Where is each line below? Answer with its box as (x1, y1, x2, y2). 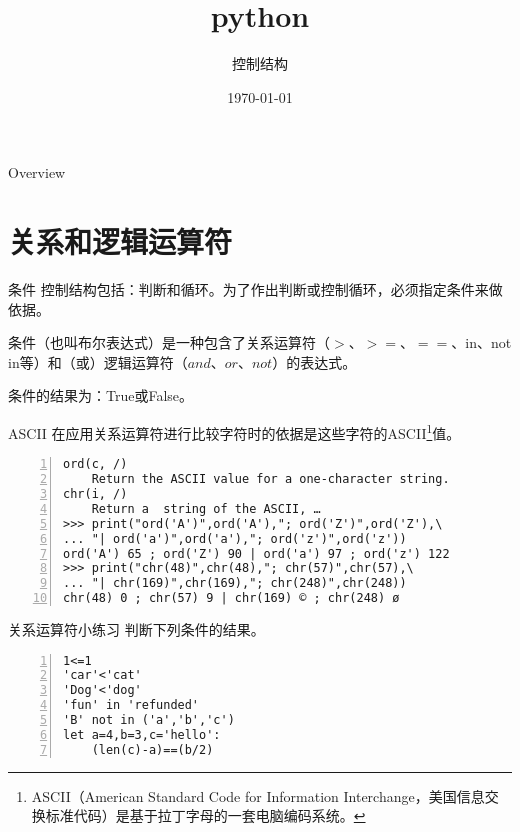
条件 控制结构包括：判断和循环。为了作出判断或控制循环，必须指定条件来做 (8, 279, 503, 300)
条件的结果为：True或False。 (8, 385, 194, 406)
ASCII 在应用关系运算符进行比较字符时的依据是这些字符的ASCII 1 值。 (8, 420, 461, 443)
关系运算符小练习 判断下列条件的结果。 (8, 619, 265, 639)
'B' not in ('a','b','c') (63, 713, 235, 728)
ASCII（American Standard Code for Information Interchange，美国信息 (31, 785, 485, 806)
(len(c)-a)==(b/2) (91, 742, 214, 757)
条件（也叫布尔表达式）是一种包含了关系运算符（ (8, 332, 330, 353)
